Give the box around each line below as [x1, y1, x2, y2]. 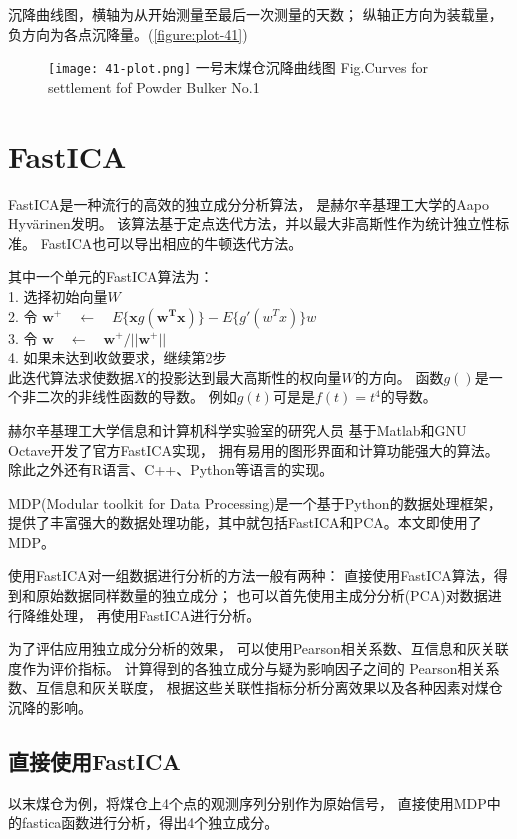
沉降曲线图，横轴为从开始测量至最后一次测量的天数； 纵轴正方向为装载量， [8, 4, 503, 24]
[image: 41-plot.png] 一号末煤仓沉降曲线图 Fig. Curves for [48, 57, 429, 78]
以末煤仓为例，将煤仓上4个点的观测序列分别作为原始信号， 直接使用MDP [8, 792, 487, 813]
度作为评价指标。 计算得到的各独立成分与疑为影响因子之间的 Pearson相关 [8, 657, 486, 678]
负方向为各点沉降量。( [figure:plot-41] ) [8, 23, 248, 44]
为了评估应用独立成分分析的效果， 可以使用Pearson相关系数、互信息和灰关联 [8, 638, 509, 659]
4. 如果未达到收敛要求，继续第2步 [8, 347, 227, 368]
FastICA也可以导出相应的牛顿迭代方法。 [40, 232, 303, 253]
